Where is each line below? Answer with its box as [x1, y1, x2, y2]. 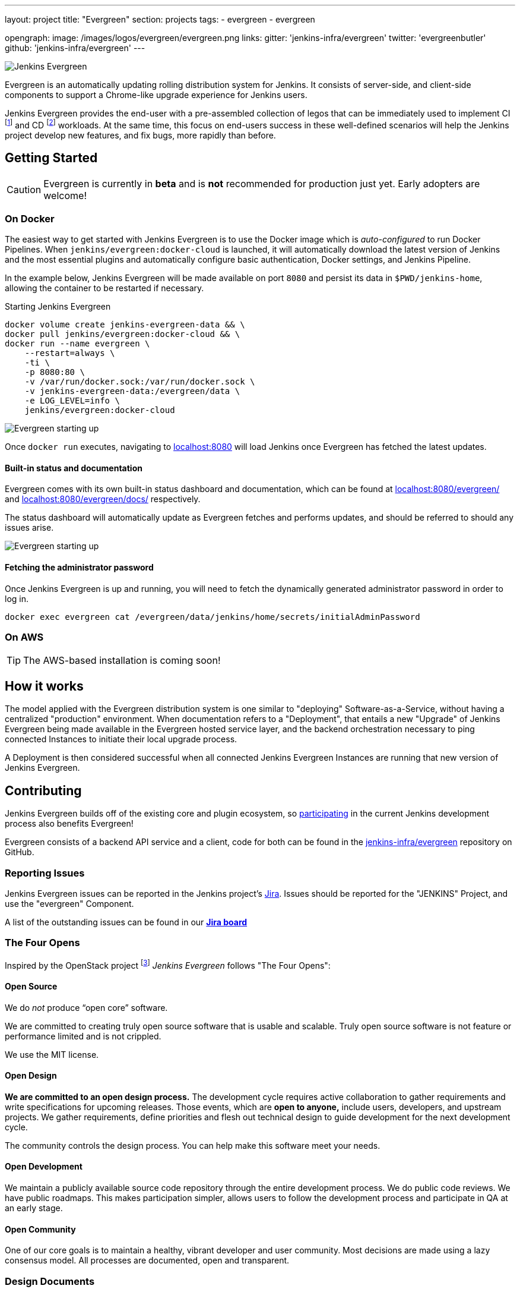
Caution [7, 183, 42, 196]
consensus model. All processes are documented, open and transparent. [5, 1255, 290, 1266]
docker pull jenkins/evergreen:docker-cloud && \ [5, 329, 240, 339]
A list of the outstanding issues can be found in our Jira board [5, 916, 248, 927]
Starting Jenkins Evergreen [5, 301, 111, 312]
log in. [5, 593, 29, 604]
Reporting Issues [5, 866, 85, 879]
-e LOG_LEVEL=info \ [24, 396, 120, 406]
